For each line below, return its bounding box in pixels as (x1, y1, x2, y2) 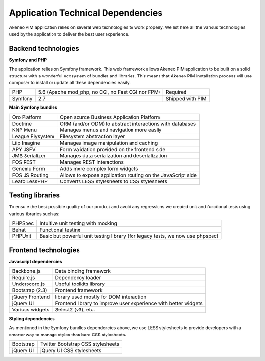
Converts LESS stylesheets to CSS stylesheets (59, 178, 168, 185)
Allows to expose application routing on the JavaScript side (59, 172, 197, 179)
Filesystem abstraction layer (59, 133, 125, 140)
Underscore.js (12, 281, 45, 287)
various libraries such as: (9, 211, 60, 217)
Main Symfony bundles (9, 104, 57, 110)
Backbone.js (12, 268, 41, 274)
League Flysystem (12, 133, 55, 140)
